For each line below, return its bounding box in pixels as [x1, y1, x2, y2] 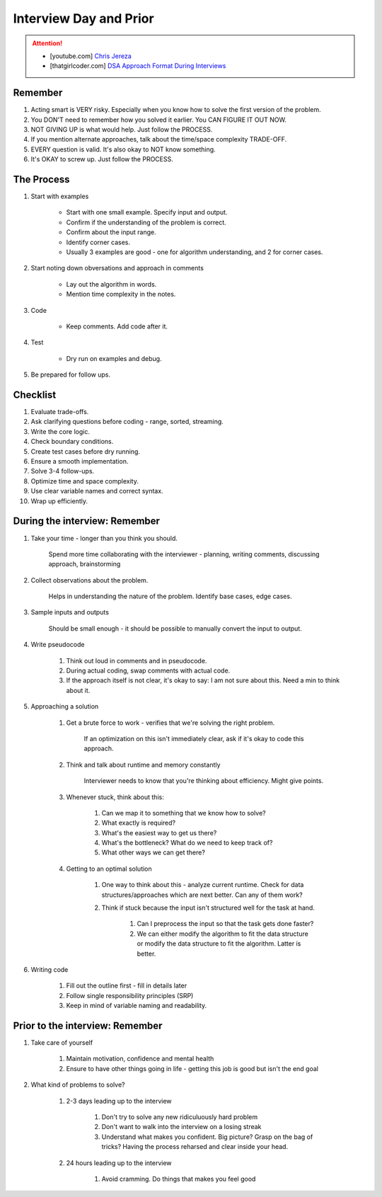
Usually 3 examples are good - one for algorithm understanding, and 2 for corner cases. [66, 248, 323, 256]
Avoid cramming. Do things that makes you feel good [101, 1174, 256, 1183]
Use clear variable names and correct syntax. [30, 487, 163, 496]
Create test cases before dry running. [30, 447, 141, 456]
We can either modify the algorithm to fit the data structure [137, 929, 309, 938]
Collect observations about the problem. [30, 575, 149, 584]
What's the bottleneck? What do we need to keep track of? [101, 839, 273, 847]
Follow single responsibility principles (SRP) [66, 991, 194, 1000]
